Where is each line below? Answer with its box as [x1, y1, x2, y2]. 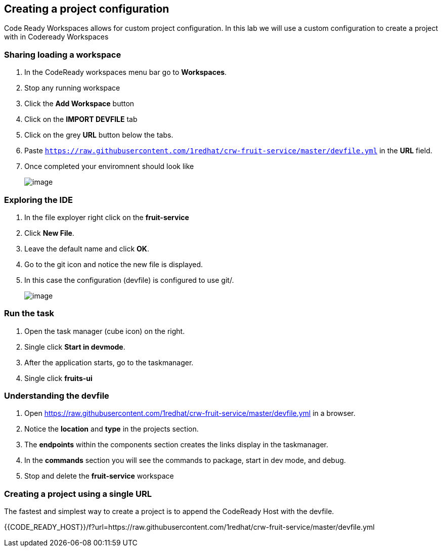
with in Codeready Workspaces [4, 32, 109, 41]
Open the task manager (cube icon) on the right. [24, 326, 185, 335]
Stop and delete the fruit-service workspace [24, 472, 174, 481]
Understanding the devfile [4, 391, 109, 401]
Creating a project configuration [4, 3, 169, 15]
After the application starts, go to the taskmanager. [24, 358, 194, 367]
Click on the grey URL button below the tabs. [24, 131, 173, 140]
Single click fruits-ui [24, 373, 93, 383]
